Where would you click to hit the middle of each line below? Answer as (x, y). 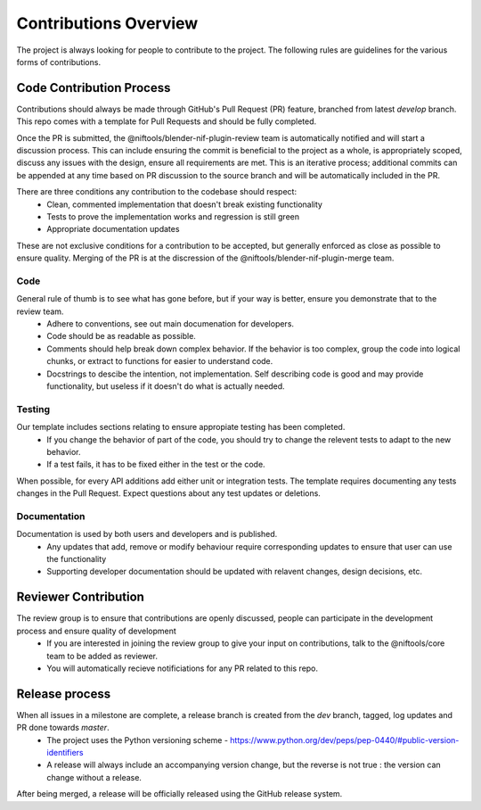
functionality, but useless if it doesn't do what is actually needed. (166, 386)
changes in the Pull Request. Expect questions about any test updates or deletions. (168, 493)
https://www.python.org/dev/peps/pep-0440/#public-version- (345, 740)
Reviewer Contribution (80, 597)
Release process (64, 694)
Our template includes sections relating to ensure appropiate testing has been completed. (181, 427)
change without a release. (94, 777)
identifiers (65, 752)
